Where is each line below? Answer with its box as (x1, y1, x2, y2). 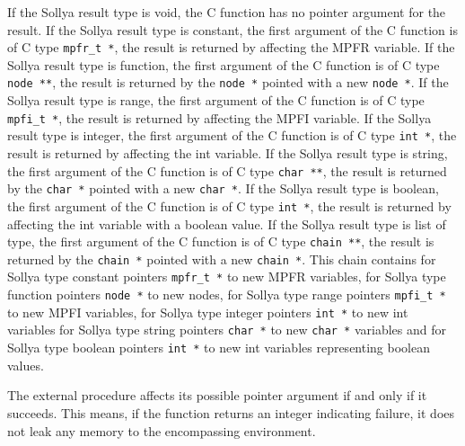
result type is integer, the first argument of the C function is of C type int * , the (7, 126, 457, 145)
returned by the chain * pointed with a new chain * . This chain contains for (7, 249, 436, 268)
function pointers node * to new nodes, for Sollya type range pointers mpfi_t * (7, 285, 446, 304)
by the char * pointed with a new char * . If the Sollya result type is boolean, (7, 179, 439, 198)
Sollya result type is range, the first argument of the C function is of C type (7, 91, 425, 110)
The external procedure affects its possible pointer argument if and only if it (7, 386, 427, 405)
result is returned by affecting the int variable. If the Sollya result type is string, (7, 144, 448, 162)
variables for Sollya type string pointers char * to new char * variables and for (7, 320, 446, 339)
